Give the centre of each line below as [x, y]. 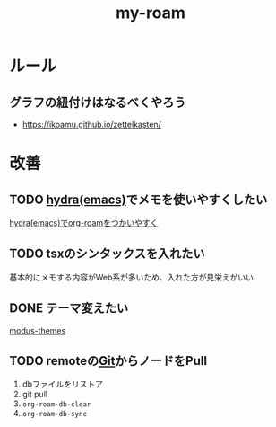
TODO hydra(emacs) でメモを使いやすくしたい [138, 199]
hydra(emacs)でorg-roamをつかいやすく [84, 222]
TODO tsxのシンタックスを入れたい [107, 254]
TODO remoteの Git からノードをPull [108, 361]
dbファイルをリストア [62, 384]
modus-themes [38, 330]
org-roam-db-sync [55, 414]
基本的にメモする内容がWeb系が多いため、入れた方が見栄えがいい [131, 277]
